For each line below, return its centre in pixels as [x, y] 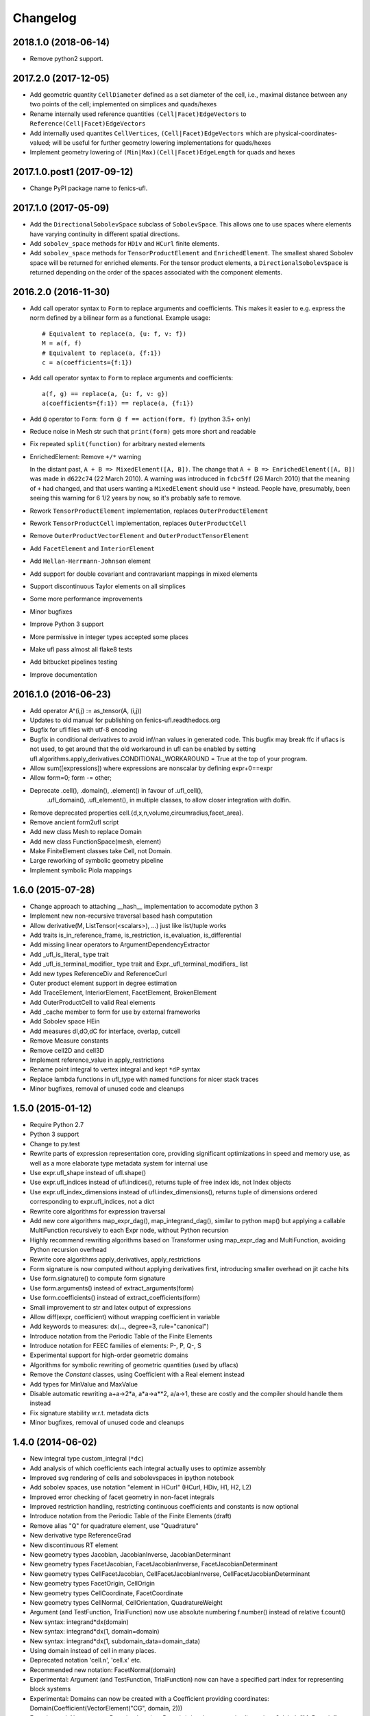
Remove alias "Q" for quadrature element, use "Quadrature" [114, 1526]
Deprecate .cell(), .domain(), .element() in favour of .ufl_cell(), [116, 790]
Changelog [45, 18]
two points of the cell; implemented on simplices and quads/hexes [123, 104]
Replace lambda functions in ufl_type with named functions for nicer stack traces [144, 1079]
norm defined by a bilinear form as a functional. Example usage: [120, 318]
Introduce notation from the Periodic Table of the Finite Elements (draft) [131, 1516]
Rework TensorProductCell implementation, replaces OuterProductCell [138, 523]
